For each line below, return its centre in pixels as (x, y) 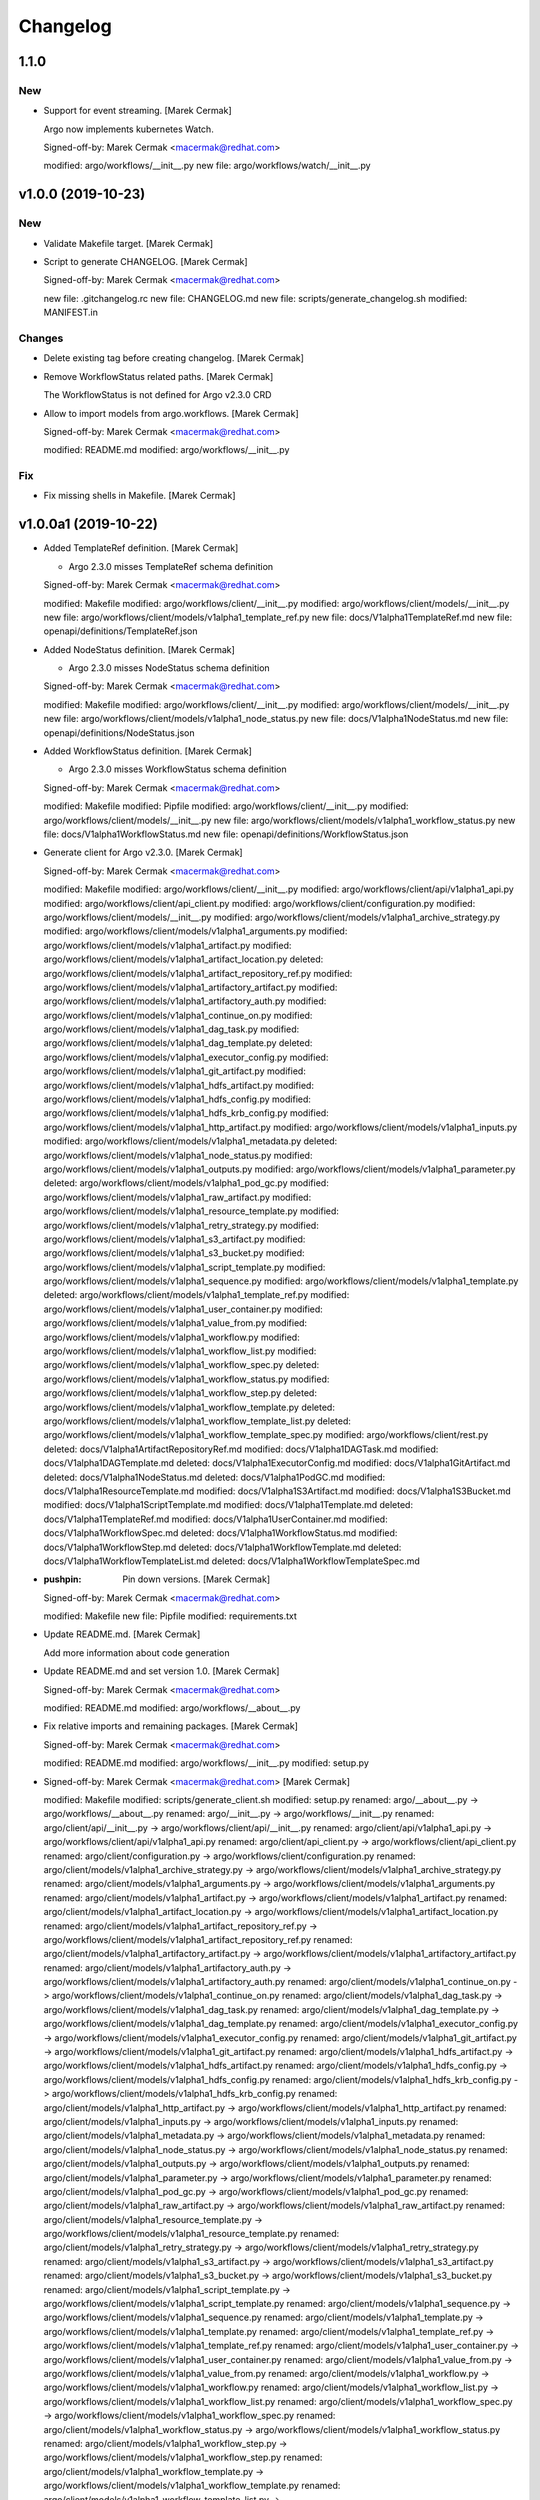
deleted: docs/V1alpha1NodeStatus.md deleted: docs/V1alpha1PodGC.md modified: (214, 1477)
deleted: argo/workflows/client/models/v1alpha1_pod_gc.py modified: (186, 1183)
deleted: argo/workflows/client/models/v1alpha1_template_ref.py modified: (196, 1295)
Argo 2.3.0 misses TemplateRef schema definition (171, 566)
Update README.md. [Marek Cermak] (122, 1634)
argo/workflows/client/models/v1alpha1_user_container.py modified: (183, 1309)
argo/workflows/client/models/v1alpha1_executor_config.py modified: (186, 1057)
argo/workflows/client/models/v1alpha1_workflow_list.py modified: (180, 1351)
